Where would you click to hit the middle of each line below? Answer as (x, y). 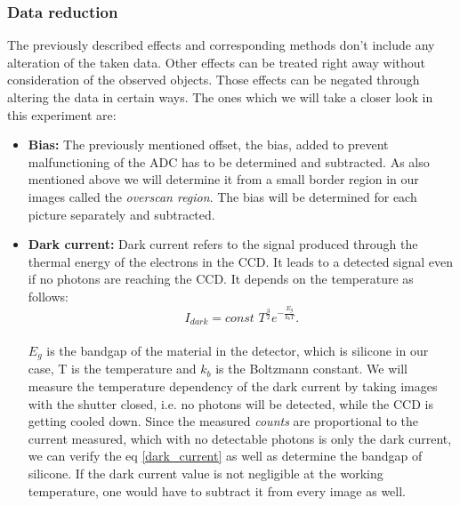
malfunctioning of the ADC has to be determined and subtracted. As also (229, 161)
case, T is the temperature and (112, 369)
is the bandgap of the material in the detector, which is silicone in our (238, 350)
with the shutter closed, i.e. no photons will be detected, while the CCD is (230, 403)
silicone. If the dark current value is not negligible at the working (206, 473)
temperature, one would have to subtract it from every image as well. (217, 490)
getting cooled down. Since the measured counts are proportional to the (223, 421)
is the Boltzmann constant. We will (312, 369)
